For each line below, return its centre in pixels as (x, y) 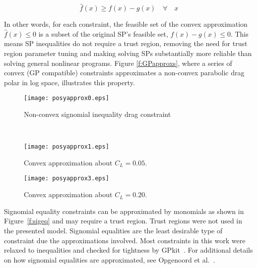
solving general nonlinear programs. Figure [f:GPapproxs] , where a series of (118, 63)
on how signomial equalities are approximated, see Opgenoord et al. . (110, 259)
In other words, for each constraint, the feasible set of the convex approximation (126, 24)
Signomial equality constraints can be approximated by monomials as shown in (124, 211)
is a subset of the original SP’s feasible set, (103, 33)
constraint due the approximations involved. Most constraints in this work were (125, 240)
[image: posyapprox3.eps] (66, 179)
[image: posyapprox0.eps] (66, 98)
